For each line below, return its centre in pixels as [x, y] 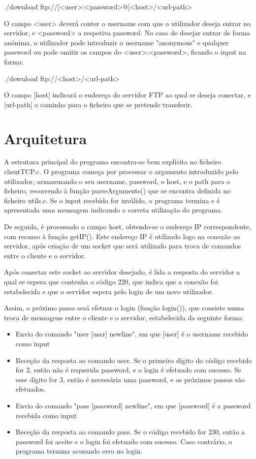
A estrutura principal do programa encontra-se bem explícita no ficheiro [113, 162]
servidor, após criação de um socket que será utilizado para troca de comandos [123, 246]
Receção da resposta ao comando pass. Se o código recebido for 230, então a [130, 432]
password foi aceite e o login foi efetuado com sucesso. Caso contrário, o [124, 441]
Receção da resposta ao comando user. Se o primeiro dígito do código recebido [134, 360]
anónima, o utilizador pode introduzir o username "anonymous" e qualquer [116, 42]
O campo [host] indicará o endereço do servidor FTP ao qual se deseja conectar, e [128, 95]
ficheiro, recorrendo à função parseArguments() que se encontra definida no [117, 191]
